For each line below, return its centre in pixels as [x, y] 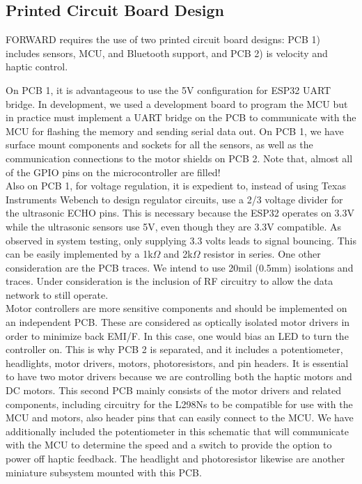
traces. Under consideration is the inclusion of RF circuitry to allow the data [170, 281]
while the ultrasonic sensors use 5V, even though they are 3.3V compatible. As [173, 226]
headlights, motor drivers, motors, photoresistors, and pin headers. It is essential [177, 362]
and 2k [178, 254]
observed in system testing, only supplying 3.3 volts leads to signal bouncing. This [181, 240]
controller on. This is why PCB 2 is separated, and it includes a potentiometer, [174, 349]
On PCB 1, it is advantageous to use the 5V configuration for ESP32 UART [168, 89]
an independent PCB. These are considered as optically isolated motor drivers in [178, 322]
